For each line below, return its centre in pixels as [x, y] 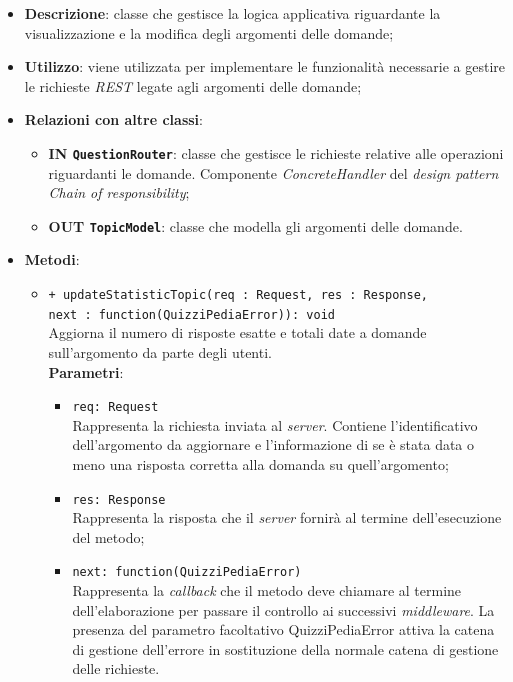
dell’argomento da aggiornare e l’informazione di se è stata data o [273, 444]
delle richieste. [116, 668]
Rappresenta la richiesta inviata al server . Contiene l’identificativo [275, 424]
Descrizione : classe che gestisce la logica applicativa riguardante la [232, 13]
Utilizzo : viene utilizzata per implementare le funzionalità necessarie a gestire [264, 66]
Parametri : [86, 371]
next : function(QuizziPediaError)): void [191, 314]
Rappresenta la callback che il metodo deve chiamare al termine [267, 590]
